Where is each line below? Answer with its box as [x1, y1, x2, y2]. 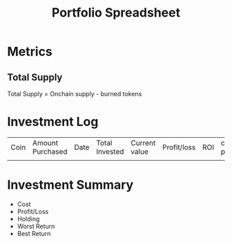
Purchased [32, 147, 68, 156]
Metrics [7, 44, 53, 60]
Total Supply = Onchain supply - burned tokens [7, 90, 142, 98]
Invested [96, 147, 124, 156]
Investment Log [7, 114, 99, 129]
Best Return [17, 229, 51, 237]
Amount [32, 138, 59, 147]
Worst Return [17, 222, 55, 230]
